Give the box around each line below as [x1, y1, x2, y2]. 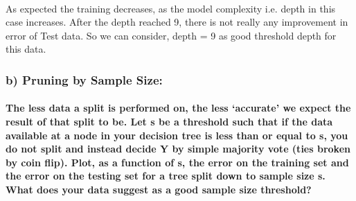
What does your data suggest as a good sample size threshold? [6, 182, 312, 196]
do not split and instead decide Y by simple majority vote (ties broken [6, 141, 350, 156]
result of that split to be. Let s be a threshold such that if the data [6, 114, 333, 128]
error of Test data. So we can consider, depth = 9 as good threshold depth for [6, 28, 337, 42]
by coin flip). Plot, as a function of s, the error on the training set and [6, 155, 349, 169]
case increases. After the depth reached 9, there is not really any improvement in [6, 15, 348, 29]
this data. [6, 42, 46, 56]
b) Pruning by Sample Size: [6, 71, 163, 88]
